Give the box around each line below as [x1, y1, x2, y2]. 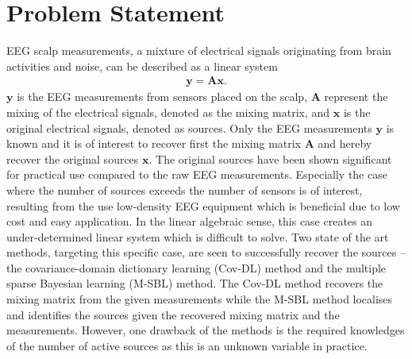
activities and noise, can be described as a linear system [6, 57, 278, 74]
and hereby [318, 135, 372, 152]
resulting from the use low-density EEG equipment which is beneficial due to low [6, 197, 400, 214]
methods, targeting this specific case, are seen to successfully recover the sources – [6, 244, 406, 261]
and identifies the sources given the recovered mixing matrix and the [6, 306, 340, 322]
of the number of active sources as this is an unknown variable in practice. [6, 337, 368, 353]
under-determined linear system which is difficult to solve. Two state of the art [6, 228, 389, 245]
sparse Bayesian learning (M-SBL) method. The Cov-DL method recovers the [6, 275, 383, 291]
